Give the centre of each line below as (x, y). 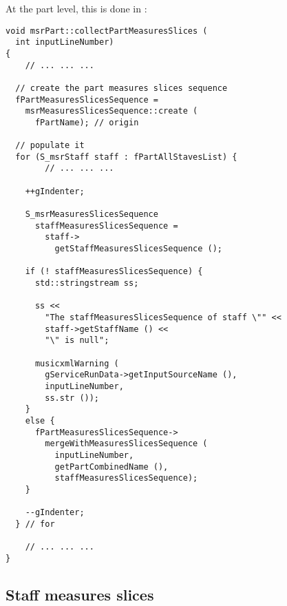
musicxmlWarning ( (77, 363)
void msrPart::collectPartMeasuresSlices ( (107, 31)
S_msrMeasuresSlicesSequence (92, 215)
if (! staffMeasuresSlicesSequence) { (114, 272)
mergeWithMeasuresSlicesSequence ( (126, 444)
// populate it (50, 146)
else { (40, 420)
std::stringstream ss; (87, 283)
